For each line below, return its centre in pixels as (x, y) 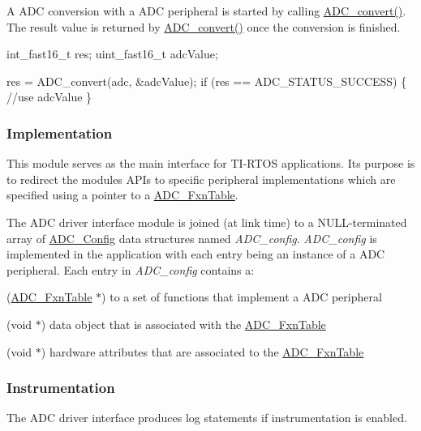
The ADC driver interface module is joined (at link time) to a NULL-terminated (207, 222)
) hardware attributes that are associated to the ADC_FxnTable (202, 351)
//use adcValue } (49, 97)
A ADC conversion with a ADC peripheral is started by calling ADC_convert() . (206, 11)
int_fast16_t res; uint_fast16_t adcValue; (112, 54)
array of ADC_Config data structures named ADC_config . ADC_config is (192, 238)
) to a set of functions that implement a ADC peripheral (242, 297)
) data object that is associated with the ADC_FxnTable (183, 324)
